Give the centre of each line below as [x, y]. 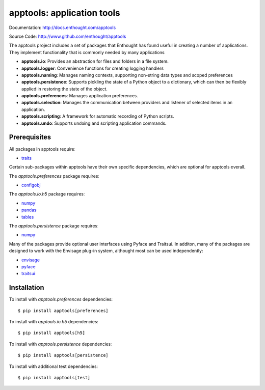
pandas [29, 210]
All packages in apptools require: [42, 149]
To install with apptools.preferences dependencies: [61, 299]
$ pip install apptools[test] [54, 378]
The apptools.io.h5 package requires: [47, 194]
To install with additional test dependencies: [53, 366]
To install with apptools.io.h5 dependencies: [54, 322]
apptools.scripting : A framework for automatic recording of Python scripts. [98, 116]
